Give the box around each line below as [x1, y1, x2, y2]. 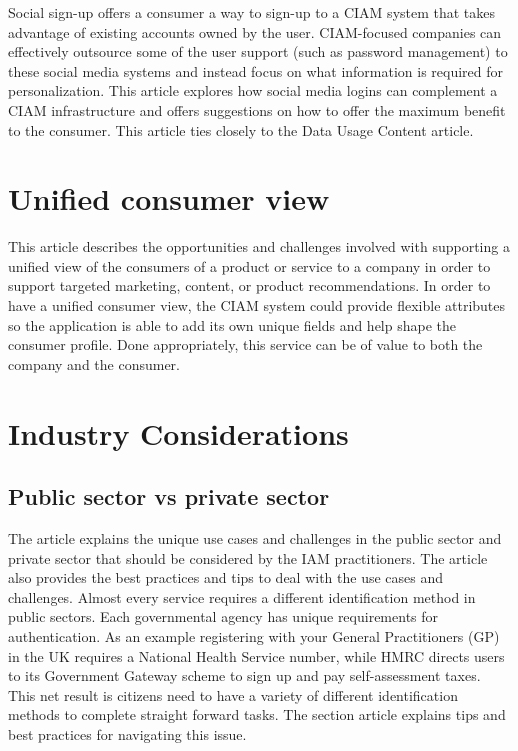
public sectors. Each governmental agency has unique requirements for [8, 606, 439, 627]
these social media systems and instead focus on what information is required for [8, 60, 504, 81]
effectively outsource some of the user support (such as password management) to [8, 41, 508, 62]
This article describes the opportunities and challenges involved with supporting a [8, 236, 510, 257]
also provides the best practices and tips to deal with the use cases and [8, 567, 444, 588]
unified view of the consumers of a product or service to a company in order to [8, 255, 491, 276]
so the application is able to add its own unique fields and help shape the [8, 314, 457, 335]
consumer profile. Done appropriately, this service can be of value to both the [8, 334, 483, 355]
